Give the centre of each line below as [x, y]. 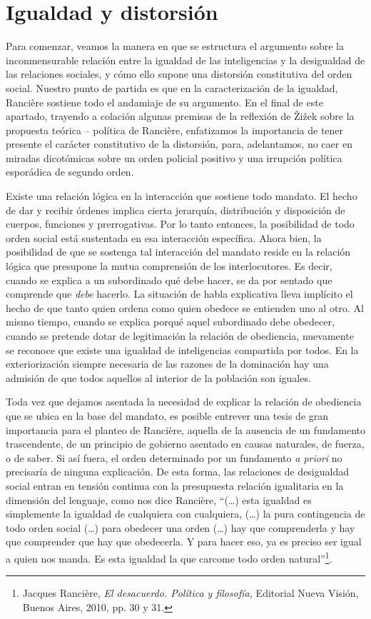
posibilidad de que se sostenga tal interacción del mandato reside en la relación [178, 252]
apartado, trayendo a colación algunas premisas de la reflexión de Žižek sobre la [180, 116]
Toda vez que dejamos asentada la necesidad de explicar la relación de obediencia [184, 402]
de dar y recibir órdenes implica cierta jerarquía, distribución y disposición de [176, 210]
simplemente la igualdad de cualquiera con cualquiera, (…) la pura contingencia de [185, 514]
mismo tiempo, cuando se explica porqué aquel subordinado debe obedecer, [170, 322]
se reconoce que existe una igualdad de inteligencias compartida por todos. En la [182, 349]
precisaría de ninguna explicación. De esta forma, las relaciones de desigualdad [178, 472]
